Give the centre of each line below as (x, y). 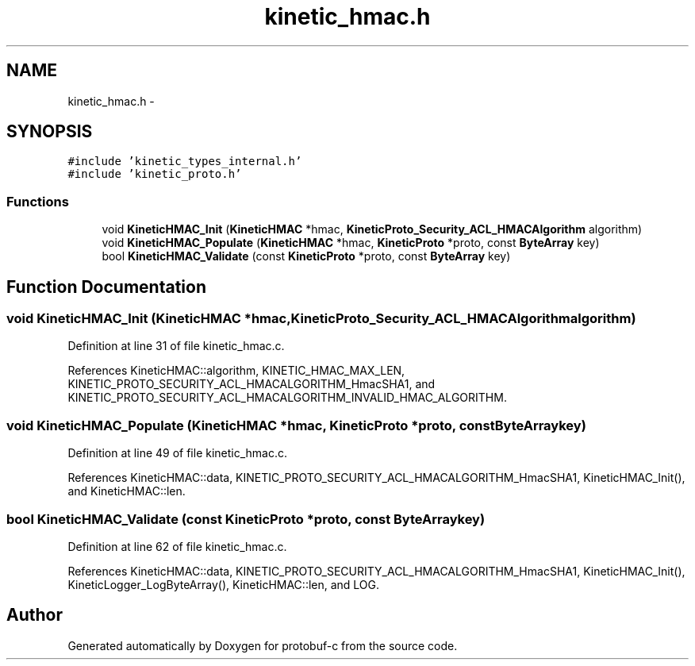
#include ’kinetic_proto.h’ (155, 174)
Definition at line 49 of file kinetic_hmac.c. (178, 453)
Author (35, 615)
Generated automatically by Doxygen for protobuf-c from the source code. (263, 645)
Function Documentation (106, 287)
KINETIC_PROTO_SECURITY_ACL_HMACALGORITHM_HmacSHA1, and (252, 384)
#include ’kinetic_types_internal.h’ (185, 162)
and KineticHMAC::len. (127, 491)
